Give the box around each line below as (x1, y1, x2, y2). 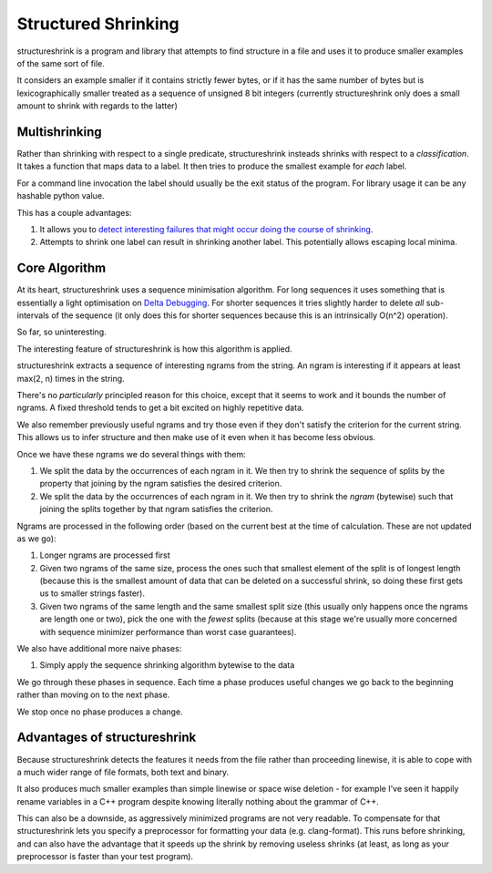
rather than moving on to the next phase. (16, 689, 170, 701)
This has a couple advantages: (16, 207, 132, 218)
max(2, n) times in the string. (16, 373, 125, 384)
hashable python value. (16, 190, 105, 201)
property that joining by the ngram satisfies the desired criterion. (39, 478, 282, 489)
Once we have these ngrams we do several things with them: (16, 448, 246, 459)
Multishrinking (16, 124, 102, 139)
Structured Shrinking (16, 14, 179, 34)
